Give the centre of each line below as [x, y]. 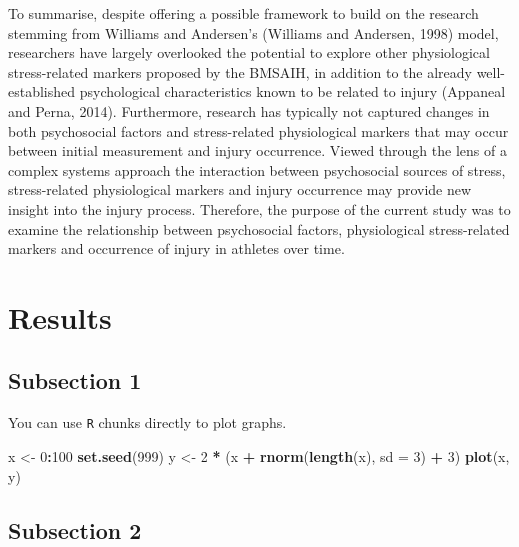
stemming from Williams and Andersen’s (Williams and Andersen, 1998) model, [253, 32]
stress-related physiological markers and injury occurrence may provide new [240, 189]
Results [60, 316]
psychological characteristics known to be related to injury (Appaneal [292, 91]
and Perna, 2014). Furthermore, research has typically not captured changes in [249, 110]
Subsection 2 [75, 529]
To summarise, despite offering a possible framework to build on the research [243, 13]
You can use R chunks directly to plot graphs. [147, 422]
